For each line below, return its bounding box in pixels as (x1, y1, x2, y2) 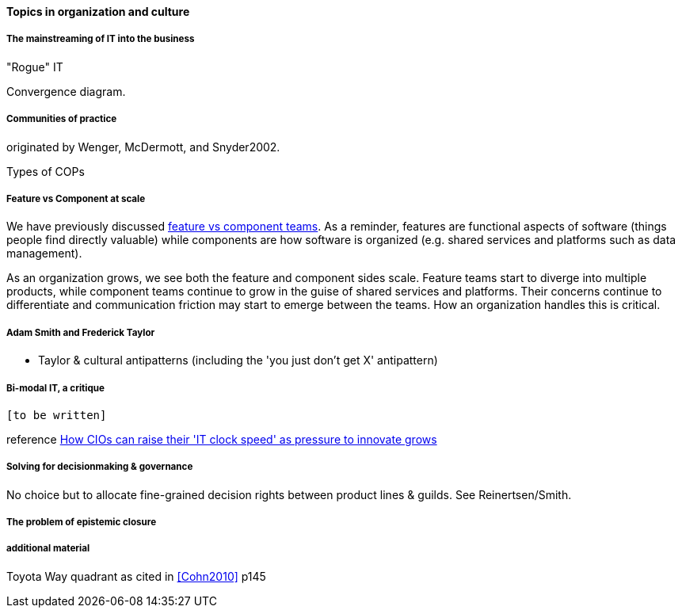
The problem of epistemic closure (6, 517, 157, 528)
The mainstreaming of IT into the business (6, 33, 195, 45)
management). (6, 246, 82, 261)
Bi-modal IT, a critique (6, 382, 105, 394)
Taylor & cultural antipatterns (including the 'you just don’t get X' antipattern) (38, 353, 438, 368)
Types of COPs (6, 164, 85, 178)
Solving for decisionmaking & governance (6, 461, 193, 473)
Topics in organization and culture (6, 5, 190, 18)
